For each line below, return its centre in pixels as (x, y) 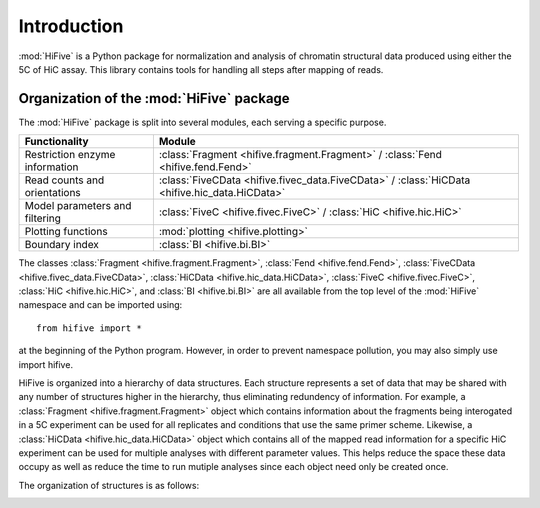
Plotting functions (66, 232)
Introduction (71, 26)
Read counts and (64, 180)
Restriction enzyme (70, 155)
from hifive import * (89, 328)
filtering (43, 218)
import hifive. (46, 364)
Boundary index (62, 245)
